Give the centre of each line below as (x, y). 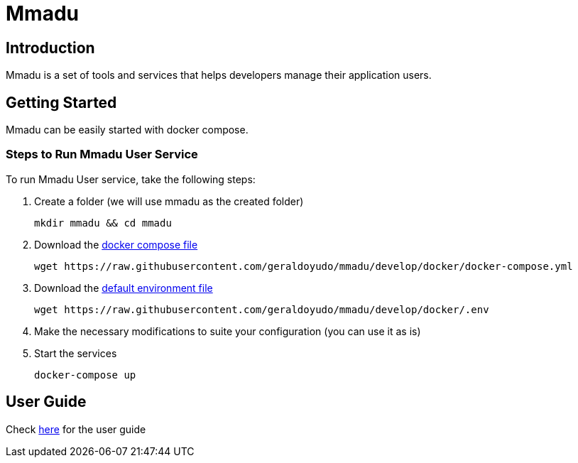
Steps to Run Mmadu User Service (102, 154)
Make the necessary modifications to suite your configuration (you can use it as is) (228, 331)
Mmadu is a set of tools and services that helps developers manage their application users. (219, 75)
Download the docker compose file (116, 244)
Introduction (50, 48)
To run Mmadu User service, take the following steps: (131, 179)
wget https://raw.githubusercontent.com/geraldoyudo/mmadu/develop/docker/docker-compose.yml (304, 266)
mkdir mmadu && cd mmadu (103, 223)
